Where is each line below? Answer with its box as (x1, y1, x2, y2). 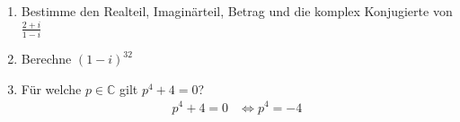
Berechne (21, 49, 72, 68)
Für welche (21, 79, 82, 98)
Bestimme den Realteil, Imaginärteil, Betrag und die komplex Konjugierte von (21, 2, 453, 20)
